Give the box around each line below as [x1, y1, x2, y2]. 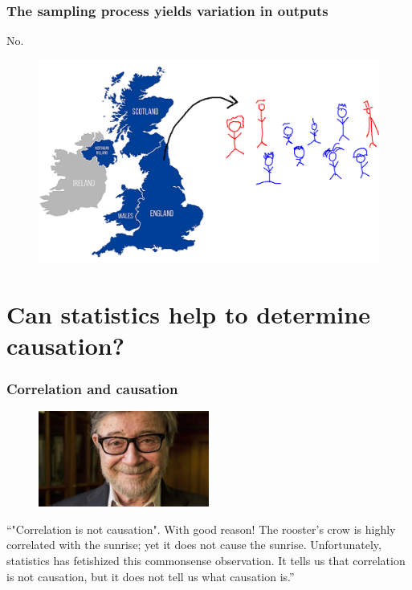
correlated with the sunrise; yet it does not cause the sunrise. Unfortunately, [6, 536, 381, 553]
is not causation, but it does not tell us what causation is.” [6, 568, 295, 584]
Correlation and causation [6, 378, 178, 398]
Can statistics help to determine [6, 297, 370, 330]
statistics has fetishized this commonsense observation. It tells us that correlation [6, 551, 406, 568]
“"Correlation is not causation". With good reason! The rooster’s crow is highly [6, 520, 396, 537]
